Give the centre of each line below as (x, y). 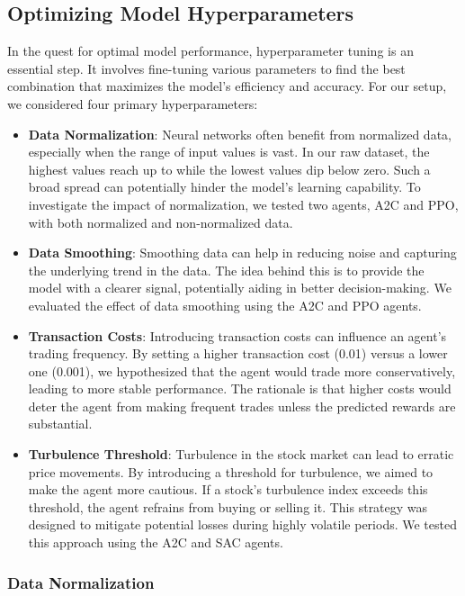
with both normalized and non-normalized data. (161, 222)
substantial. (60, 424)
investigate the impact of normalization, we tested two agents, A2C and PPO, (243, 204)
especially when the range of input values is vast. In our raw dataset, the (229, 152)
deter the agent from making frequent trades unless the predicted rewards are (242, 406)
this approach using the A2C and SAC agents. (156, 542)
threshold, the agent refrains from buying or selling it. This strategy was (228, 506)
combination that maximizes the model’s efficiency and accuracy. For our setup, (227, 86)
